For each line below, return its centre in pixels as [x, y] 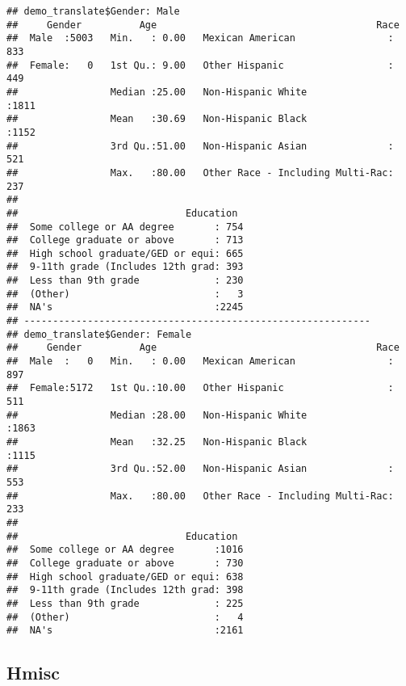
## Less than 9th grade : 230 [125, 281]
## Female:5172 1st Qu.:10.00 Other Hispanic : [200, 388]
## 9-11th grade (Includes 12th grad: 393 [125, 267]
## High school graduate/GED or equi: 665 [125, 253]
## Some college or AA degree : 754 [125, 227]
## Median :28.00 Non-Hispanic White [157, 415]
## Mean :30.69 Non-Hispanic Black [157, 119]
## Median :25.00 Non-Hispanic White [157, 92]
